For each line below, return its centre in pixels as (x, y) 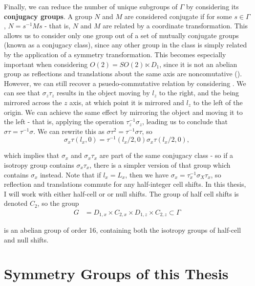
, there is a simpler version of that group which (160, 165)
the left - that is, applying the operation (64, 121)
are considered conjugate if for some (178, 16)
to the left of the (218, 102)
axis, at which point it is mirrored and (127, 102)
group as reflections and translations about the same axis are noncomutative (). (123, 74)
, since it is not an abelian (198, 64)
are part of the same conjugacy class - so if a (166, 155)
